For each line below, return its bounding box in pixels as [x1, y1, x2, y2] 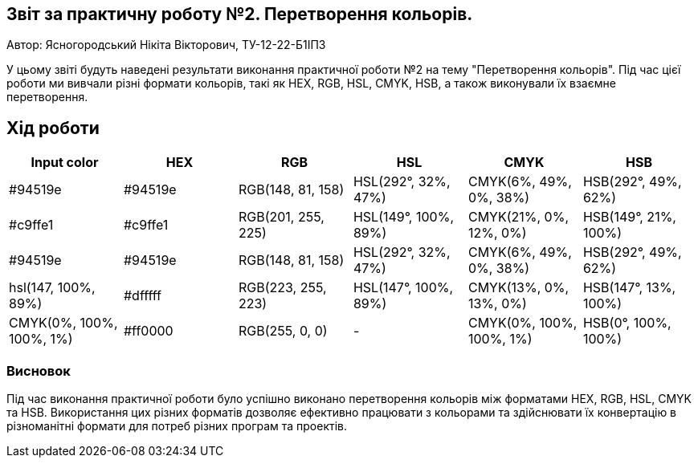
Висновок [6, 362, 71, 379]
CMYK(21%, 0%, [467, 209, 569, 226]
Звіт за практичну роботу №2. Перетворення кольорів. [6, 4, 473, 24]
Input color [31, 154, 99, 171]
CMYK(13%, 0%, [467, 279, 569, 296]
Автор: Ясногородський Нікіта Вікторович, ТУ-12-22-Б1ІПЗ [6, 38, 326, 52]
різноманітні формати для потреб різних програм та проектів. [6, 419, 347, 433]
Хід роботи [6, 117, 100, 138]
